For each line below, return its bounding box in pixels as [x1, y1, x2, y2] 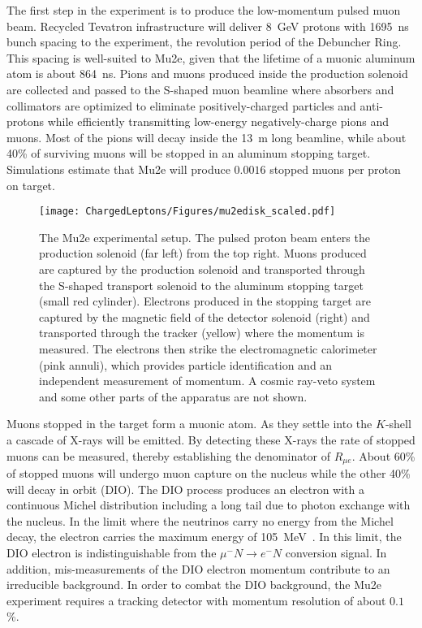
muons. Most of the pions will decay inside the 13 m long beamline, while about [6, 128, 407, 145]
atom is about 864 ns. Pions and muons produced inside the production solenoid [6, 65, 408, 82]
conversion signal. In [285, 544, 387, 561]
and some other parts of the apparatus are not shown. [39, 388, 308, 405]
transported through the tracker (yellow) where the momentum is [39, 324, 364, 341]
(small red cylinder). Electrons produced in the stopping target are [39, 292, 372, 310]
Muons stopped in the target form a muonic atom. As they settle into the [6, 415, 372, 432]
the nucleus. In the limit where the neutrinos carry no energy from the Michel [6, 512, 394, 529]
